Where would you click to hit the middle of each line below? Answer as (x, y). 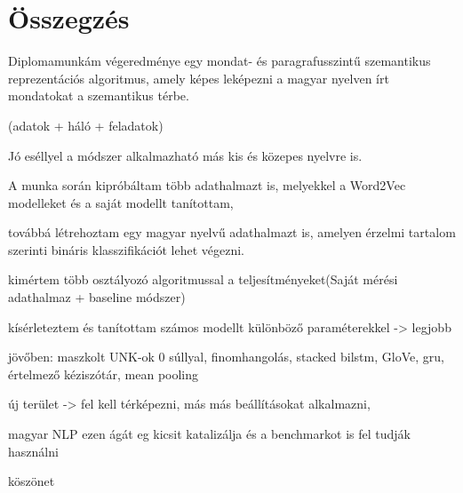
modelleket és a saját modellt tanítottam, (121, 202)
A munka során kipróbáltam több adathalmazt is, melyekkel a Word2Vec (207, 185)
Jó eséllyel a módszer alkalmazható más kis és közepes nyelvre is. (185, 155)
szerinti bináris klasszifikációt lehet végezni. (126, 249)
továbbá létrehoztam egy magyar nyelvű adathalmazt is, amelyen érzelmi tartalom (232, 232)
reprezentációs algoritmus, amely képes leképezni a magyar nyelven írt (199, 78)
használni (33, 451)
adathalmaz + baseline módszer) (97, 297)
